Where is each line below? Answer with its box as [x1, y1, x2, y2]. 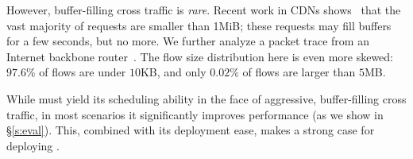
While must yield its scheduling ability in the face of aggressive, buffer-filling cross [6, 90, 407, 107]
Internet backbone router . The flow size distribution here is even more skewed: [6, 48, 394, 64]
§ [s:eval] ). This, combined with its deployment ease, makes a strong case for [6, 122, 375, 138]
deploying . [6, 137, 60, 153]
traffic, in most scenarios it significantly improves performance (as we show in [6, 106, 384, 122]
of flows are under [39, 64, 126, 80]
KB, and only [140, 64, 206, 80]
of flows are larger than [242, 64, 356, 80]
